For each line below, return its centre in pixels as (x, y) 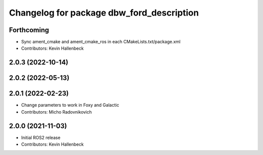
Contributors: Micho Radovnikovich (56, 112)
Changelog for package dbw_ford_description (104, 13)
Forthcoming (29, 30)
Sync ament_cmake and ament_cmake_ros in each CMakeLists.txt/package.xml (101, 42)
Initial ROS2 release (41, 137)
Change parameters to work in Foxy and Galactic (70, 105)
